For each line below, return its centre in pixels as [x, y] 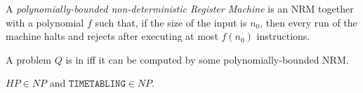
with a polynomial [45, 22]
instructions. [283, 36]
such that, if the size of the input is [171, 22]
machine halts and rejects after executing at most [112, 36]
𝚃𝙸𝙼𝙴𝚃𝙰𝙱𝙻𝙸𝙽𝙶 [97, 84]
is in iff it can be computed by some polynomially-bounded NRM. [207, 59]
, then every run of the [309, 22]
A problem [28, 59]
